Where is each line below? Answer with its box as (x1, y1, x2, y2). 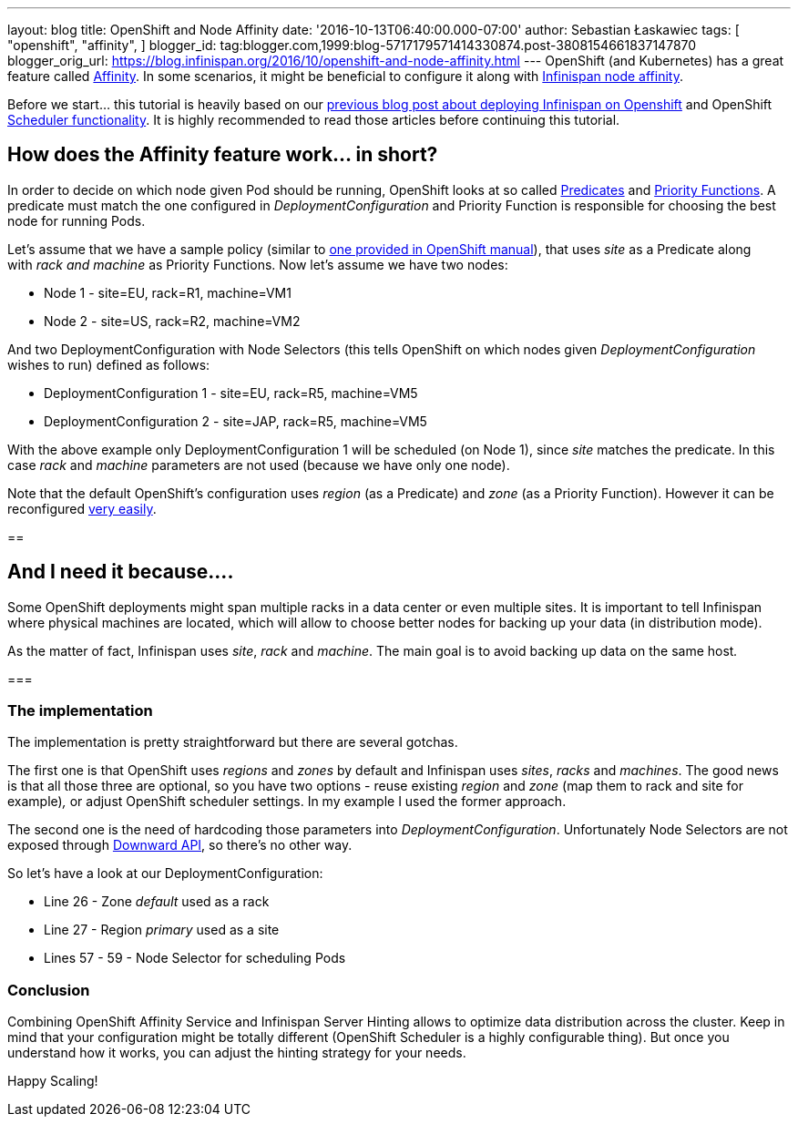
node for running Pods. (7, 212, 146, 229)
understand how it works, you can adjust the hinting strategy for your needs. (7, 1045, 466, 1061)
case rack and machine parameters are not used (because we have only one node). (7, 456, 510, 473)
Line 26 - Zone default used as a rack (44, 894, 270, 910)
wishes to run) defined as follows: (7, 356, 210, 373)
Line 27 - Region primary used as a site (44, 922, 280, 938)
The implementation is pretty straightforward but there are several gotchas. (7, 734, 458, 751)
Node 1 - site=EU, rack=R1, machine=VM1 (44, 284, 292, 301)
